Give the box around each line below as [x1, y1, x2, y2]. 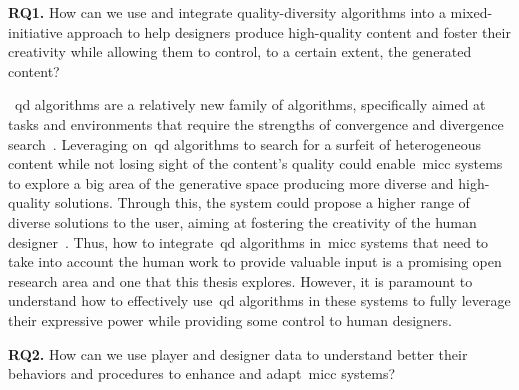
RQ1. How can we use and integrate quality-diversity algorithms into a [8, 2, 446, 22]
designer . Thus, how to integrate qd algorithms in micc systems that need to [8, 231, 489, 252]
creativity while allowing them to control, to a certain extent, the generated [8, 41, 472, 62]
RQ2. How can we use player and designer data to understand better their [8, 343, 468, 364]
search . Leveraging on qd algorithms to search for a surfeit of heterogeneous [8, 133, 481, 154]
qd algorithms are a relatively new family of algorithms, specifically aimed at [15, 94, 486, 115]
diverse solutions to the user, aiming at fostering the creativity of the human [8, 211, 477, 232]
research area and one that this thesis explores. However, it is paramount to [8, 270, 473, 291]
